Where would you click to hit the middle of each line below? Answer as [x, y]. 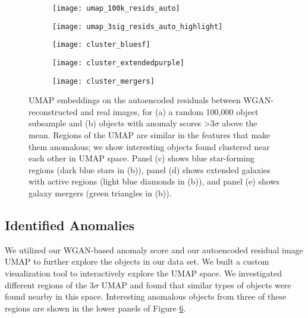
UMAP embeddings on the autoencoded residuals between [135, 100]
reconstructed [53, 111]
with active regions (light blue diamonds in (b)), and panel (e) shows [154, 181]
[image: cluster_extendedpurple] [118, 63]
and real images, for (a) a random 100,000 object [169, 111]
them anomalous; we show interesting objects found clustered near [149, 146]
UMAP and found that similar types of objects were [196, 284]
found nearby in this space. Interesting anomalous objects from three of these [146, 296]
